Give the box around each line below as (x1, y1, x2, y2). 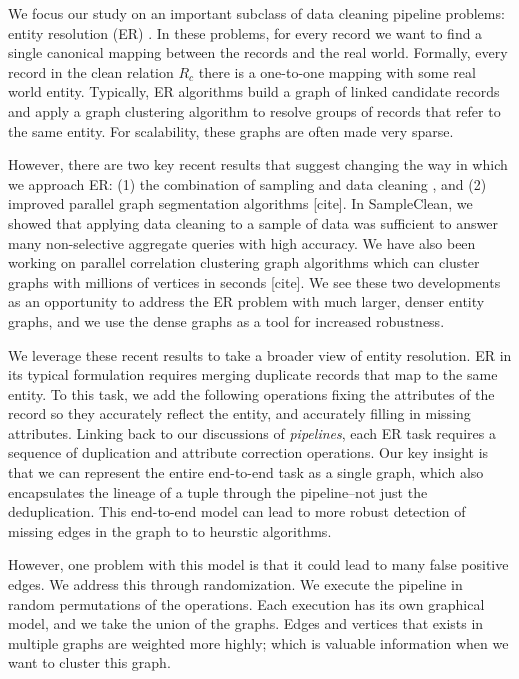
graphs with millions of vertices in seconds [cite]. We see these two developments (8, 271, 501, 292)
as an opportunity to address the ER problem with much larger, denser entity (8, 291, 485, 312)
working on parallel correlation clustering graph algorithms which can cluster (8, 252, 480, 273)
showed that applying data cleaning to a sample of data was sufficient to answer (8, 212, 498, 233)
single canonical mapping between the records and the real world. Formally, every (8, 42, 508, 63)
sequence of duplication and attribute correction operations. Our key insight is (8, 442, 489, 463)
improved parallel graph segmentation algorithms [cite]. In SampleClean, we (8, 193, 473, 214)
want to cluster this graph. (8, 652, 171, 673)
